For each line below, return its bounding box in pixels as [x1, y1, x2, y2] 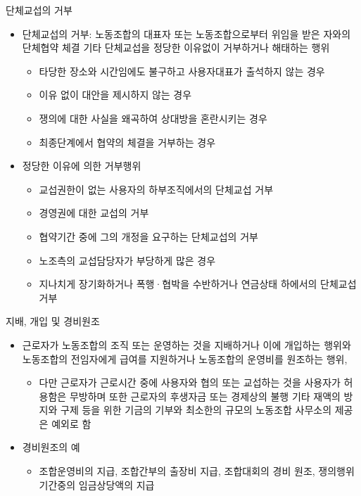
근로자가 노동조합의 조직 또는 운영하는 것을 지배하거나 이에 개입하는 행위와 [22, 337, 351, 352]
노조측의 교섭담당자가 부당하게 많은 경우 [39, 253, 216, 267]
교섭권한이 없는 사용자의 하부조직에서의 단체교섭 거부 [39, 182, 274, 196]
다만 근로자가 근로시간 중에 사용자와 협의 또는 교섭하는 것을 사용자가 [39, 375, 341, 390]
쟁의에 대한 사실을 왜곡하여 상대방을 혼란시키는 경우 [39, 110, 267, 125]
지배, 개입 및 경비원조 [6, 314, 100, 329]
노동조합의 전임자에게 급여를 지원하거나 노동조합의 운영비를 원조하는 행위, [22, 351, 348, 366]
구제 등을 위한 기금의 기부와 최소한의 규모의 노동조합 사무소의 [61, 402, 332, 417]
